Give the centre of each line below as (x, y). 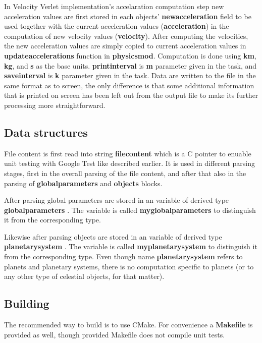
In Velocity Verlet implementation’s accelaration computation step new (114, 6)
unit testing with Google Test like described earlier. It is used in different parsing (129, 163)
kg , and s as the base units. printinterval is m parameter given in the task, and (130, 65)
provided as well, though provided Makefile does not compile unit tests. (115, 334)
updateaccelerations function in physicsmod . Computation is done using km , (130, 55)
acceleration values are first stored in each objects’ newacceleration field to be (128, 16)
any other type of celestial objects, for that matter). (84, 276)
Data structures (46, 132)
